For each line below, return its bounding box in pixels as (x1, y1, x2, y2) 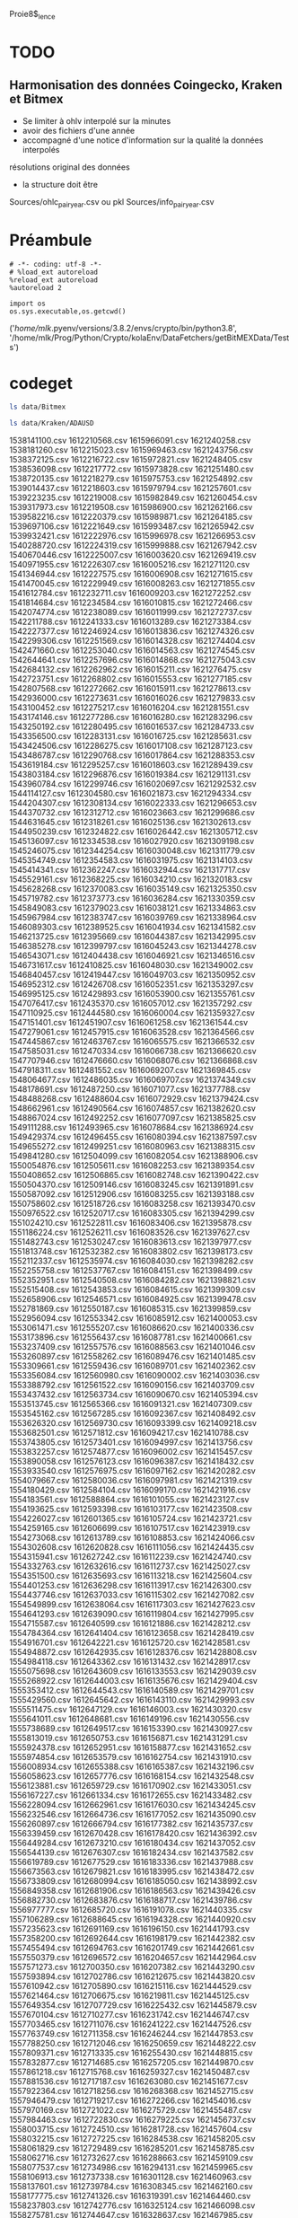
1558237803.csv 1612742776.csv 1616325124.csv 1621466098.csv (9, 2200, 256, 2211)
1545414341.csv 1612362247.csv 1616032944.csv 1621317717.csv (9, 865, 250, 876)
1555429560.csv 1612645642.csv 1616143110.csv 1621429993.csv (9, 1694, 255, 1705)
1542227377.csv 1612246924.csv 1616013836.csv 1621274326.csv (9, 626, 255, 637)
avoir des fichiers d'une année (22, 125, 136, 136)
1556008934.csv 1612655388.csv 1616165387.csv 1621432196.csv (9, 1761, 255, 1773)
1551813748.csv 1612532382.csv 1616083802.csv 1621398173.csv (9, 1246, 253, 1257)
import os (9, 299, 47, 308)
